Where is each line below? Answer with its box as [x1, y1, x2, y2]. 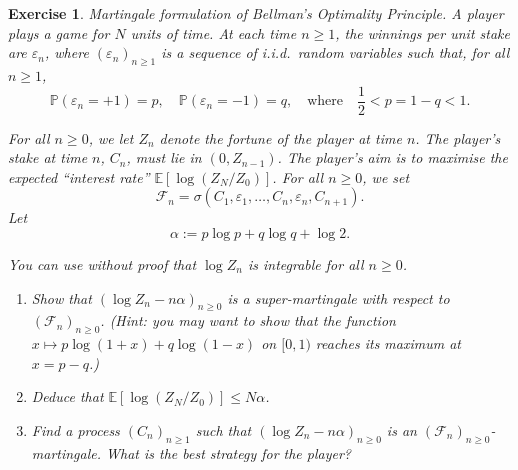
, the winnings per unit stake [335, 22, 510, 43]
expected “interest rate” [8, 166, 150, 187]
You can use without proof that [8, 254, 197, 275]
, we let [88, 127, 134, 148]
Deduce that [31, 386, 104, 407]
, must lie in [126, 147, 202, 168]
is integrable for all [247, 254, 364, 275]
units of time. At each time [130, 22, 297, 43]
